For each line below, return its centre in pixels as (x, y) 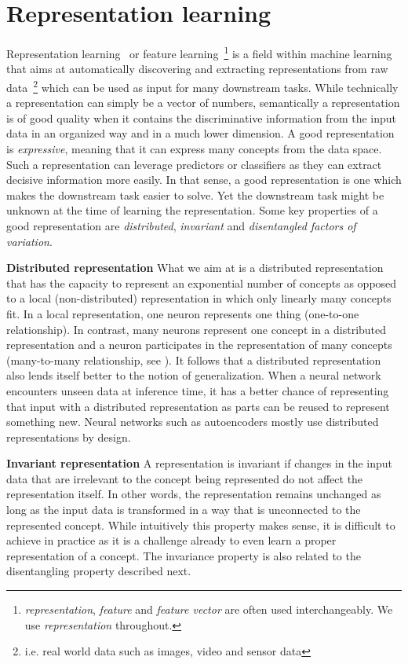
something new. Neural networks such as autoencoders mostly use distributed (193, 422)
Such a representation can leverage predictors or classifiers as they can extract (194, 164)
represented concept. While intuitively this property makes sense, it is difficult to (201, 525)
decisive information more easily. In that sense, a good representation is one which (204, 180)
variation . (29, 241)
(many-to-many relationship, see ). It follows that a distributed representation (194, 360)
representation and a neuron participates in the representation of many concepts (199, 345)
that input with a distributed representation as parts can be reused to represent (198, 406)
